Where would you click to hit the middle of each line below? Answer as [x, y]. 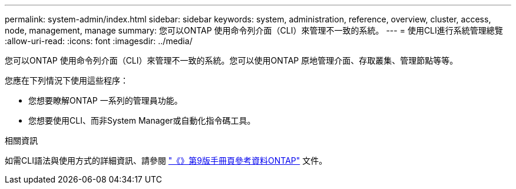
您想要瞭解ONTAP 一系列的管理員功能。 [105, 100]
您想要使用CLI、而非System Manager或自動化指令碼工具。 [142, 120]
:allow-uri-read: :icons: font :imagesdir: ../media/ [99, 41]
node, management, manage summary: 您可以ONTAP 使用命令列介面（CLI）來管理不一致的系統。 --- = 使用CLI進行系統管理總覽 [254, 30]
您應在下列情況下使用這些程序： [67, 80]
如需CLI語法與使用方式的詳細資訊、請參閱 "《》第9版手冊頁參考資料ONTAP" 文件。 [166, 160]
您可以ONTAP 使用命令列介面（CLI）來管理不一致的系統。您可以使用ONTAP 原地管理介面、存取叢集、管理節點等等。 [231, 60]
